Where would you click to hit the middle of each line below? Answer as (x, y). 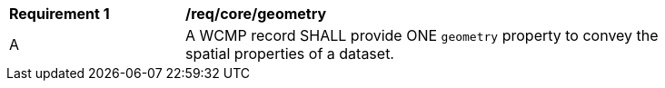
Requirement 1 (60, 14)
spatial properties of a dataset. (290, 54)
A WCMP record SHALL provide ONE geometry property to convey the (422, 35)
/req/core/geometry (256, 14)
